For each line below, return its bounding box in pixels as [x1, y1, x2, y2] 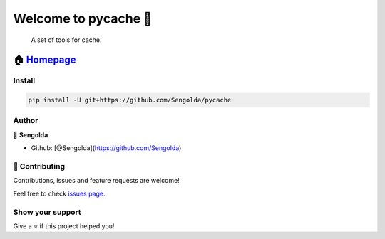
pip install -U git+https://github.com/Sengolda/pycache [28, 96, 232, 105]
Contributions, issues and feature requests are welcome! [13, 176, 180, 185]
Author [13, 116, 38, 126]
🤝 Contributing [13, 161, 66, 171]
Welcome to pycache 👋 [13, 11, 153, 26]
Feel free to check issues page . [13, 189, 106, 198]
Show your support [13, 207, 81, 217]
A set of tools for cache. [31, 36, 102, 44]
